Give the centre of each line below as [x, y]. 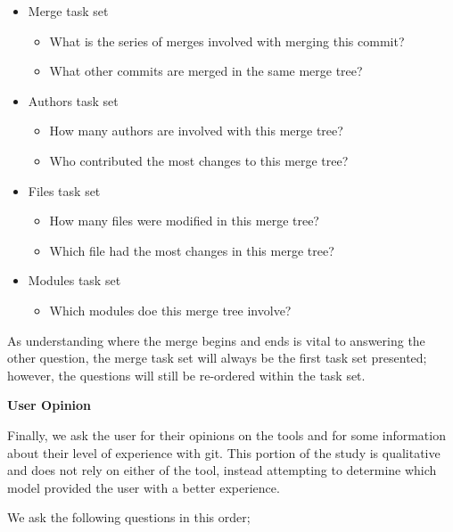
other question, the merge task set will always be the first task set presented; [217, 358]
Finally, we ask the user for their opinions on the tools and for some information [226, 434]
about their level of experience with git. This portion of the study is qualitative [224, 452]
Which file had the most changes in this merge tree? [192, 250]
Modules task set [74, 280]
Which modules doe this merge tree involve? [170, 310]
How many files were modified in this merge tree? [184, 221]
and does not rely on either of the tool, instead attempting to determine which [222, 470]
